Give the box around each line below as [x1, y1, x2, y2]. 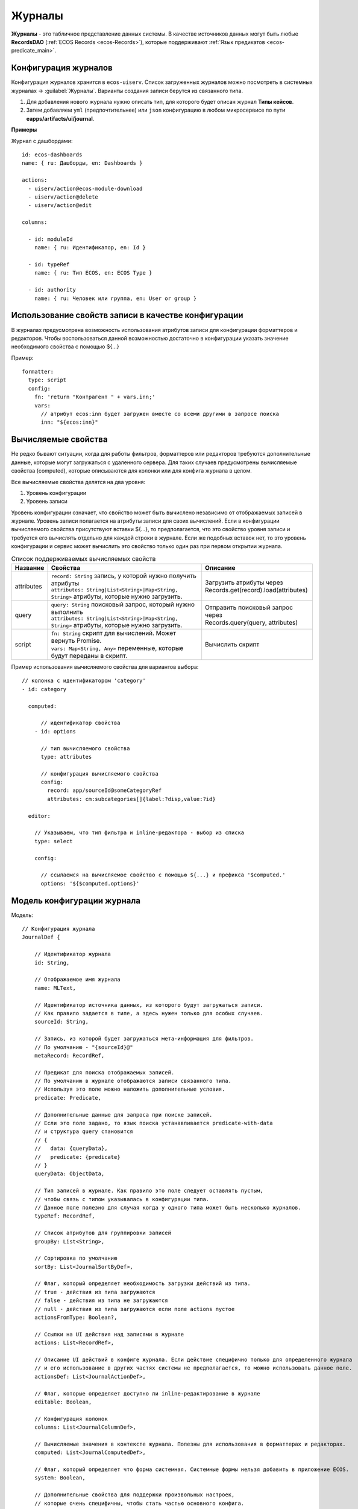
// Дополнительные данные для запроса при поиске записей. [34, 1111, 213, 1118]
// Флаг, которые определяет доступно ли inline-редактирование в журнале [34, 1390, 260, 1397]
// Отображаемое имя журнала [34, 976, 121, 983]
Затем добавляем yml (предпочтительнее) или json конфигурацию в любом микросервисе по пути [26, 106, 286, 114]
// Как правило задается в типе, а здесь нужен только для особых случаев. [34, 1010, 263, 1016]
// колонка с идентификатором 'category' [22, 677, 146, 684]
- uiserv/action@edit [28, 202, 92, 209]
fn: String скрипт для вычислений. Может [51, 629, 177, 637]
